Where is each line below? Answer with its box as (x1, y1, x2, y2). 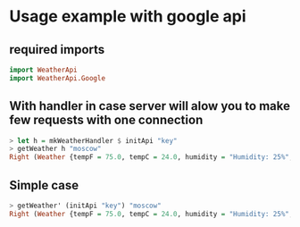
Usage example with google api (9, 6, 246, 27)
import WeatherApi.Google (9, 73, 105, 82)
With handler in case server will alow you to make (9, 98, 291, 113)
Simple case (9, 177, 79, 193)
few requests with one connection (9, 113, 204, 128)
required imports (9, 42, 105, 57)
